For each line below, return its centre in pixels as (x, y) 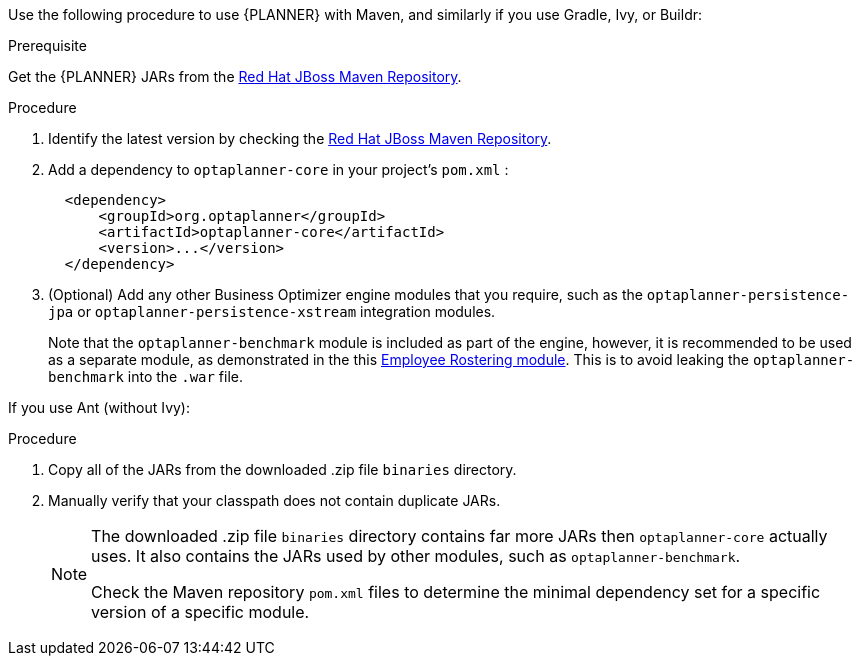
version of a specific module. (200, 612)
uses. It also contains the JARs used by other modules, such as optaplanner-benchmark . (416, 556)
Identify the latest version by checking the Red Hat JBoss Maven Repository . (300, 138)
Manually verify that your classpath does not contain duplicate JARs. (274, 500)
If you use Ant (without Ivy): (99, 407)
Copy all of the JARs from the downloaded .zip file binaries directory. (282, 469)
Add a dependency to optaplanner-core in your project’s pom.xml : (278, 169)
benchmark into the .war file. (146, 376)
